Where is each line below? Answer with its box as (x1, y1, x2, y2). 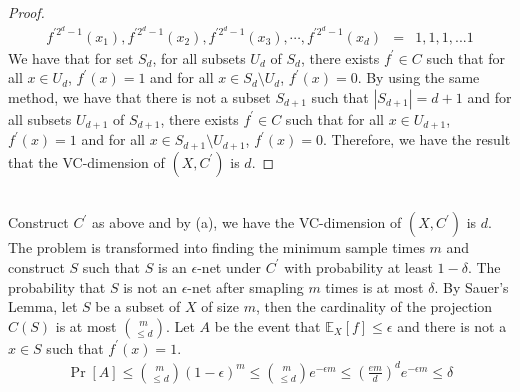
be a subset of (95, 296, 181, 317)
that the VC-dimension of (8, 151, 165, 172)
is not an (123, 276, 177, 297)
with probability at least (284, 256, 433, 277)
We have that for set (8, 47, 134, 68)
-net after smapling (187, 276, 304, 297)
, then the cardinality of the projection (255, 296, 493, 317)
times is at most (325, 276, 424, 297)
